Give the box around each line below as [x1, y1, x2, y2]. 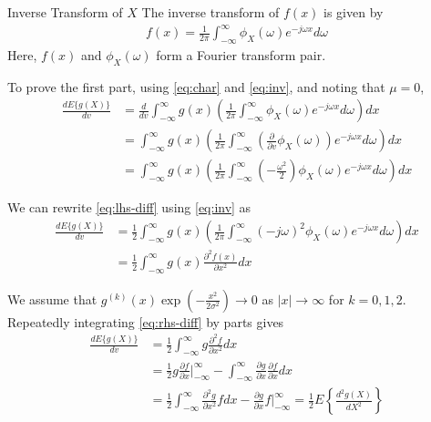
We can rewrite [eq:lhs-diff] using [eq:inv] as [7, 198, 251, 217]
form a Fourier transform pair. [156, 45, 326, 64]
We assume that [7, 289, 97, 308]
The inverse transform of [141, 3, 280, 21]
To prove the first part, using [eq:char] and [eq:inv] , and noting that [7, 77, 385, 96]
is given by [323, 3, 384, 21]
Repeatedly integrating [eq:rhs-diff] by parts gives [7, 312, 284, 331]
